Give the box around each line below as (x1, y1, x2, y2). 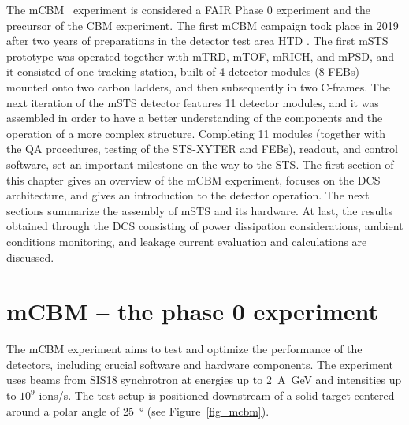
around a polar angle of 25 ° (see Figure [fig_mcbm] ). (6, 402, 270, 419)
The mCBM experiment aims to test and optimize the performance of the (6, 341, 363, 357)
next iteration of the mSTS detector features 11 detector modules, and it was (6, 94, 379, 110)
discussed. (6, 248, 54, 265)
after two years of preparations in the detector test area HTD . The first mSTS (6, 32, 389, 49)
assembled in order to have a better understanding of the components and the (6, 110, 383, 126)
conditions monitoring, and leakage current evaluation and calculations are (6, 233, 367, 249)
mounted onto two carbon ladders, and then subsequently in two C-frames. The (6, 78, 390, 95)
